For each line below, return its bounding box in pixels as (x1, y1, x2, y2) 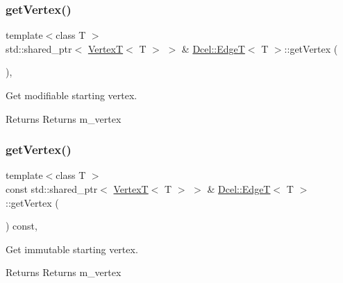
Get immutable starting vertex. (6, 241, 138, 256)
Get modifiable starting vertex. (6, 88, 137, 102)
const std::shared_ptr (6, 182, 98, 196)
